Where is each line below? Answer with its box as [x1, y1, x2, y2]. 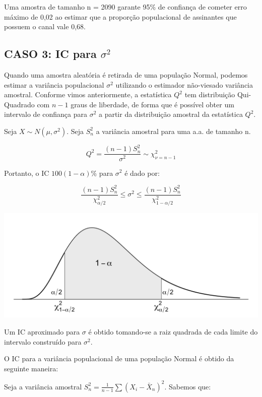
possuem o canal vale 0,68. [4, 21, 86, 32]
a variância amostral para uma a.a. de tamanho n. [96, 125, 251, 136]
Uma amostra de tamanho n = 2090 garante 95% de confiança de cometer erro [4, 2, 247, 12]
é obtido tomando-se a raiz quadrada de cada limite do [88, 326, 258, 337]
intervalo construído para [4, 336, 82, 347]
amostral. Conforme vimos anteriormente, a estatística [4, 89, 172, 100]
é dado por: [124, 167, 160, 178]
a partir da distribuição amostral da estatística [98, 109, 243, 119]
